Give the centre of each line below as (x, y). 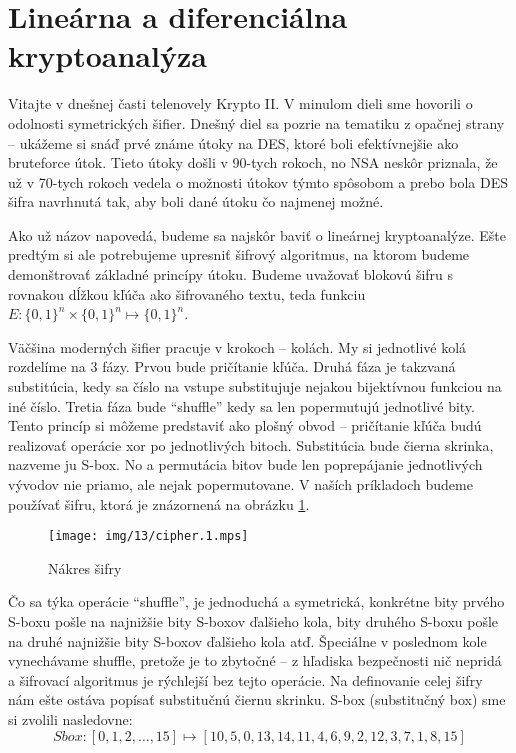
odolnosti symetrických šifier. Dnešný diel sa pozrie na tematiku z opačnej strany (256, 122)
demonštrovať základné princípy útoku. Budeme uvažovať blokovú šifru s (231, 274)
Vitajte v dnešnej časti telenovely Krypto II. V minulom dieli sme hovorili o (240, 103)
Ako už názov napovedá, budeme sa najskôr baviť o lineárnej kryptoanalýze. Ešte (257, 234)
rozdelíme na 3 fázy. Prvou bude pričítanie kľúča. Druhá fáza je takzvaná (232, 366)
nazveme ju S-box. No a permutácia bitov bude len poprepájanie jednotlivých (245, 464)
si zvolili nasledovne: (70, 719)
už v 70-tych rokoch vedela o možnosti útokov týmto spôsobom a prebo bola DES (258, 181)
